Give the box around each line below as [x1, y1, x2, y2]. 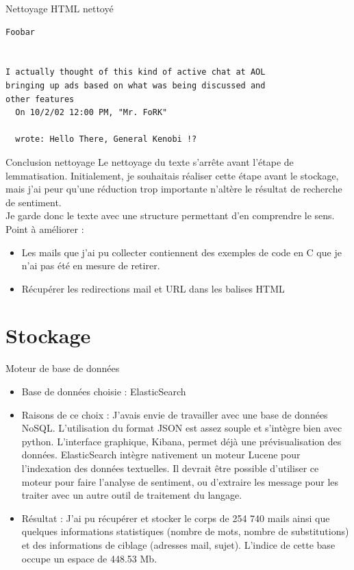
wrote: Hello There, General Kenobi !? [15, 134, 197, 145]
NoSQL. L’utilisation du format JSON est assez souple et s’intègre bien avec [21, 421, 342, 435]
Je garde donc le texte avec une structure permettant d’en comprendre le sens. [5, 208, 335, 223]
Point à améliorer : [5, 221, 84, 236]
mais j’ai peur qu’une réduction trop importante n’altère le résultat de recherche [5, 182, 342, 196]
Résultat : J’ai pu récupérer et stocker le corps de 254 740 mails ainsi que [21, 510, 330, 525]
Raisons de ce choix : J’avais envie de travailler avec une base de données [21, 407, 328, 421]
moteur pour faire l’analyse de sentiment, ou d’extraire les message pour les [21, 474, 339, 488]
